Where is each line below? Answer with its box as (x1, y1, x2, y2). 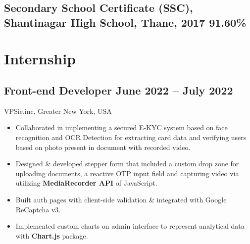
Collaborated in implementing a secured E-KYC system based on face (15, 122, 228, 133)
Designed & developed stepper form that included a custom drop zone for (15, 158, 239, 169)
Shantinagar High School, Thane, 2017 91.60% (4, 14, 247, 30)
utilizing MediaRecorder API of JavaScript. (15, 178, 157, 188)
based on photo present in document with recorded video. (15, 142, 191, 152)
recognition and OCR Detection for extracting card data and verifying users (15, 132, 247, 142)
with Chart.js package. (15, 230, 88, 241)
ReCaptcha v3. (15, 204, 61, 214)
